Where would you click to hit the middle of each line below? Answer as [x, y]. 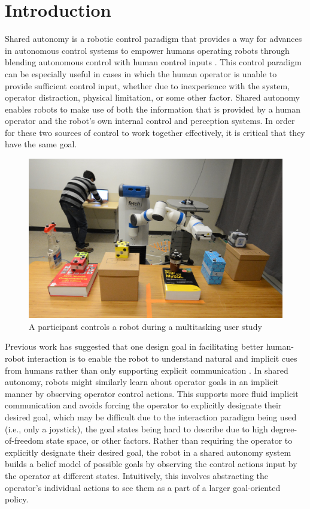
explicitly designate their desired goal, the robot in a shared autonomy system [148, 452]
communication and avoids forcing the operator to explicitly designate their [143, 405]
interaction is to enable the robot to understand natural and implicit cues [162, 358]
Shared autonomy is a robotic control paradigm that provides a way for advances [154, 39]
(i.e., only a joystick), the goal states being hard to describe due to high [136, 428]
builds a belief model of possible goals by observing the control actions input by [151, 464]
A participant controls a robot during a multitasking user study [145, 326]
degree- [284, 428]
